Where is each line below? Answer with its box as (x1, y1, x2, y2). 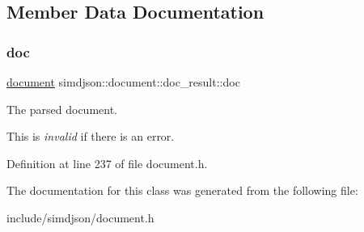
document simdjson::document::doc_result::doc (6, 74, 240, 90)
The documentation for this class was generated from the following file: (6, 182, 358, 199)
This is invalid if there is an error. (6, 128, 175, 145)
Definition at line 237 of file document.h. (6, 154, 208, 171)
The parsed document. (6, 100, 118, 117)
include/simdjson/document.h (6, 209, 154, 226)
